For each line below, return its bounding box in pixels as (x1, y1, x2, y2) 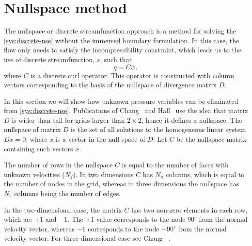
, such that (100, 54, 132, 64)
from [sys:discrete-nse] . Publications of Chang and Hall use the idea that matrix (4, 105, 248, 115)
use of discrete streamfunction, (4, 54, 94, 64)
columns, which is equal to (166, 169, 245, 179)
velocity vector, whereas (4, 223, 75, 233)
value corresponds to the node (96, 214, 186, 224)
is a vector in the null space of (55, 134, 145, 144)
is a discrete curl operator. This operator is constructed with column (31, 70, 235, 80)
